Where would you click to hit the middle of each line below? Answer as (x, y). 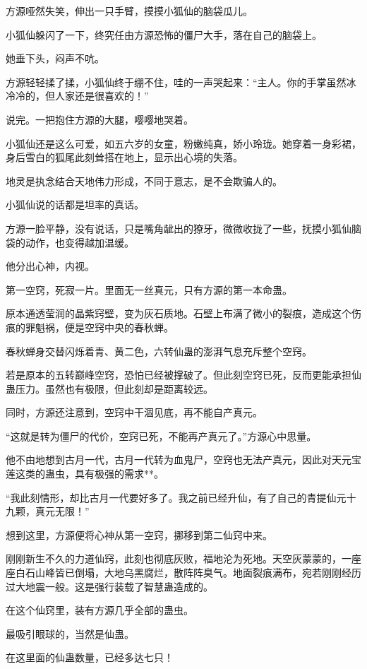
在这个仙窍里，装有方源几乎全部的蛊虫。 (100, 610)
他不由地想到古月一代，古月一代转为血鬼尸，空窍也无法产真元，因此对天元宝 (183, 460)
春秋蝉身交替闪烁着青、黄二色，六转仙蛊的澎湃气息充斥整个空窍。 (159, 351)
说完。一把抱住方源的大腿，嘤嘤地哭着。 (100, 119)
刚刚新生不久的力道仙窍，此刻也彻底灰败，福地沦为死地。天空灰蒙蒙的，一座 (183, 558)
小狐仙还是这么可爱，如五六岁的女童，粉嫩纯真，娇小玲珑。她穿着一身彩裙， (183, 143)
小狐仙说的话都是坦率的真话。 (75, 205)
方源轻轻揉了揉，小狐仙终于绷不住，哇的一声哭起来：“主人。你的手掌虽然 (176, 82)
